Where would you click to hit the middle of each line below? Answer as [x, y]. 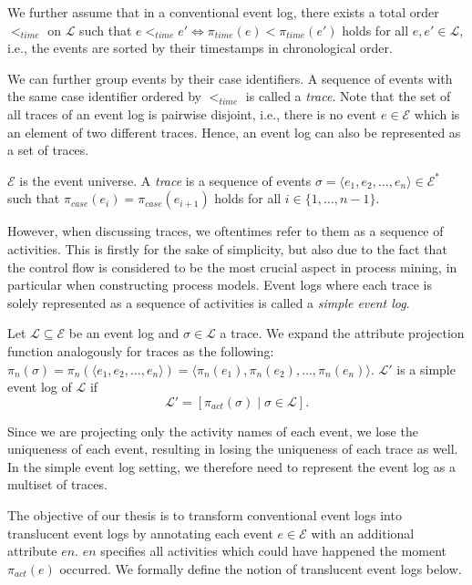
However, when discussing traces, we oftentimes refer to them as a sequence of [226, 231]
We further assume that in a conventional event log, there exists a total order [223, 12]
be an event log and [124, 333]
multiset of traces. [57, 484]
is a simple [426, 369]
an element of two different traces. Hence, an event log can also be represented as [234, 132]
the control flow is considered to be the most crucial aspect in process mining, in [232, 267]
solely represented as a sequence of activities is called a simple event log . [209, 302]
